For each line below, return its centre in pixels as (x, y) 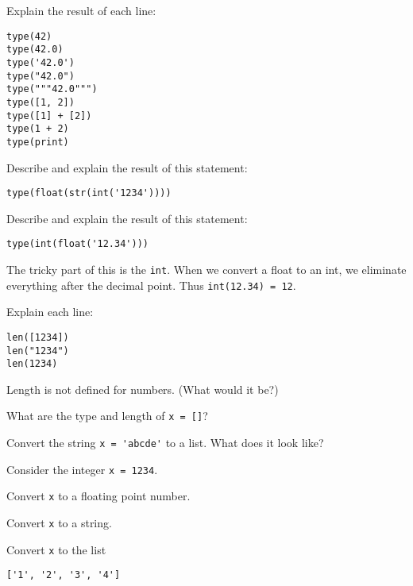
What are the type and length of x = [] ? (107, 416)
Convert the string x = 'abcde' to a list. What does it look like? (165, 443)
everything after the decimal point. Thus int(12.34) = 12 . (151, 285)
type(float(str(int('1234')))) (89, 193)
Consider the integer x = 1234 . (82, 469)
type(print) (38, 142)
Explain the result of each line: (81, 10)
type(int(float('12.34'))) (77, 244)
